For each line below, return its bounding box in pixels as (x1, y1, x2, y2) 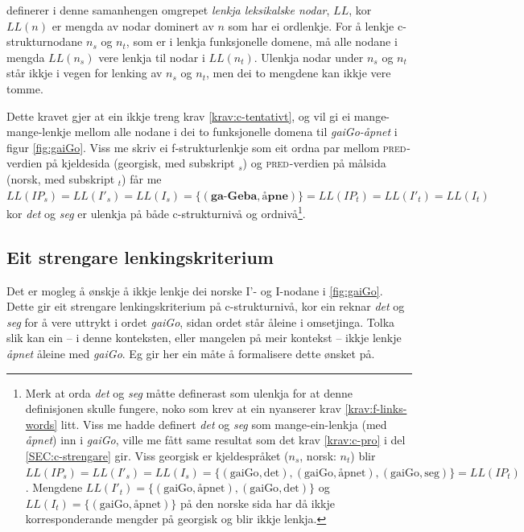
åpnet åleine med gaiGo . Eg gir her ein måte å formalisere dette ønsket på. (6, 344, 375, 361)
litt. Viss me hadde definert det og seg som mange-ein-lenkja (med (60, 415, 387, 432)
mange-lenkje (6, 123, 72, 140)
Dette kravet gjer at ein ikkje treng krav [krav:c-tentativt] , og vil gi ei (6, 107, 351, 124)
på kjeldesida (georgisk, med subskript (46, 155, 235, 171)
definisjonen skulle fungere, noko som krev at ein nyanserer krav (25, 400, 341, 417)
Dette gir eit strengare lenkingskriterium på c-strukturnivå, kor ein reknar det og (6, 298, 405, 315)
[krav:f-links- (345, 400, 407, 417)
